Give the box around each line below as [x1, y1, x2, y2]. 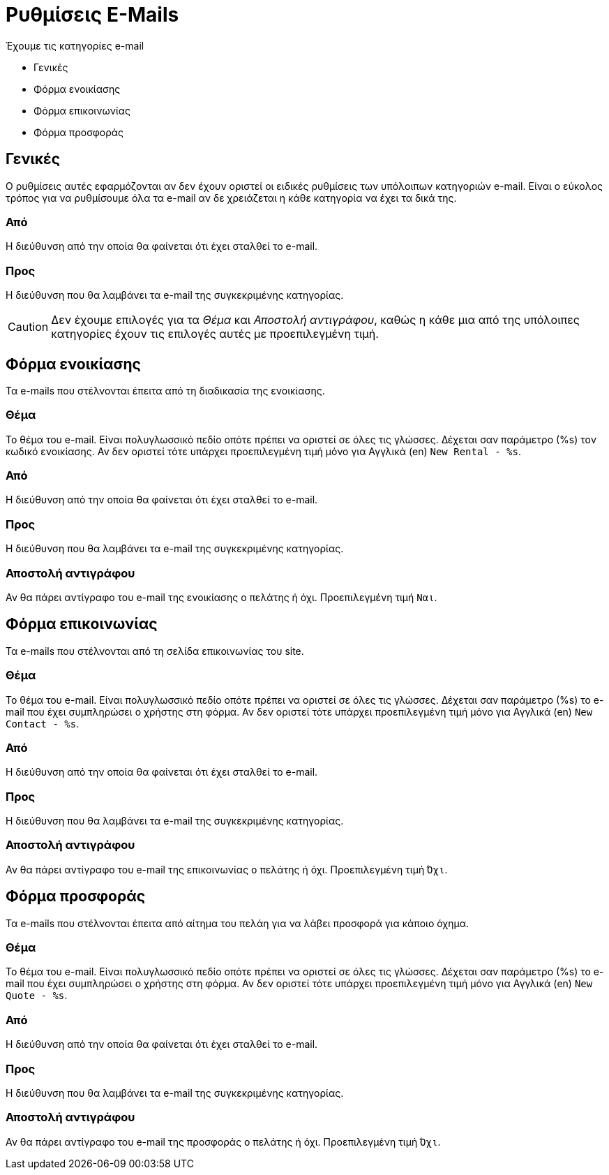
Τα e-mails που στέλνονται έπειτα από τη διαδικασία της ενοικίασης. [6, 384, 325, 397]
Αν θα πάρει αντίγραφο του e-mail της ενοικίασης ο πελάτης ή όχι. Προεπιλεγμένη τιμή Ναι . [6, 591, 437, 603]
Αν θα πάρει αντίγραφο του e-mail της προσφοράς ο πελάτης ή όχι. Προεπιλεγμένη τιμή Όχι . [6, 1135, 441, 1148]
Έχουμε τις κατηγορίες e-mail [6, 39, 144, 52]
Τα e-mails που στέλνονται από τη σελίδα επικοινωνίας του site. [6, 644, 304, 657]
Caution [8, 320, 49, 334]
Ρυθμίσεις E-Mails [6, 3, 179, 27]
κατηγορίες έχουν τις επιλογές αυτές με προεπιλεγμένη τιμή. [51, 327, 379, 341]
